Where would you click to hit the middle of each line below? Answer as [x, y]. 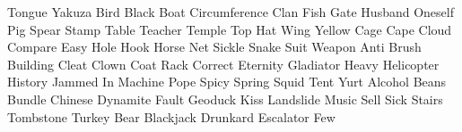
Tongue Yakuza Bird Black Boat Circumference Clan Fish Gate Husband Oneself [231, 12]
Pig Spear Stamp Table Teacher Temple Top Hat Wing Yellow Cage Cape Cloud [230, 29]
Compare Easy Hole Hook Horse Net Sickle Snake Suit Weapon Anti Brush [214, 47]
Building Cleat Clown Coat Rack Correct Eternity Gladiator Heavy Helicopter [223, 64]
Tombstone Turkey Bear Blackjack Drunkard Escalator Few [171, 116]
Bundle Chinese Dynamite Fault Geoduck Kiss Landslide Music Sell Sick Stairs [225, 99]
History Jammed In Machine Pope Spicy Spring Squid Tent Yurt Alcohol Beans [227, 82]
